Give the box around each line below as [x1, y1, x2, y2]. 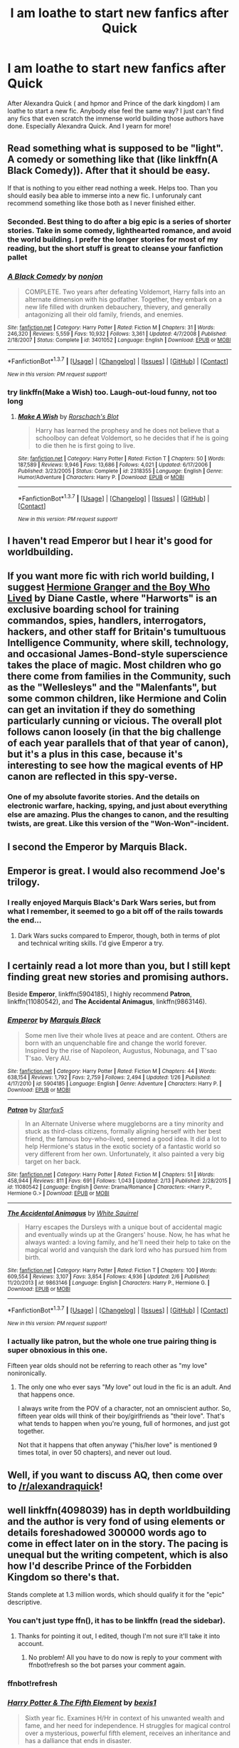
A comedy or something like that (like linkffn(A [7, 153, 218, 165]
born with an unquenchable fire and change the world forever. [24, 1039, 207, 1047]
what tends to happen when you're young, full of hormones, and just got [17, 1419, 230, 1428]
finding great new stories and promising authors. [7, 971, 229, 983]
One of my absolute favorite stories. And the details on [7, 792, 200, 802]
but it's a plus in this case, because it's [7, 749, 184, 761]
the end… [7, 915, 42, 925]
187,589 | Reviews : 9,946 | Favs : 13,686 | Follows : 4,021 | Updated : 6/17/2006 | [17, 461, 211, 468]
